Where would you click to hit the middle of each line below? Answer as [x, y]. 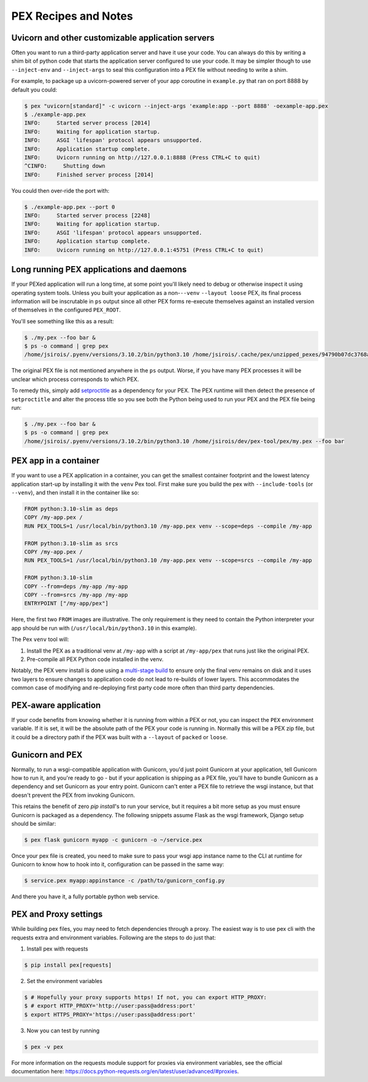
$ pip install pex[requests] [68, 965]
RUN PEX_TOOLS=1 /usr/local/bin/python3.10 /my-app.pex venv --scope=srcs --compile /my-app [168, 560]
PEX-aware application [56, 705]
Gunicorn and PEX [47, 755]
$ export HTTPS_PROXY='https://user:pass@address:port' [110, 1014]
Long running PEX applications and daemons [99, 269]
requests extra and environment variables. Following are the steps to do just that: [113, 938]
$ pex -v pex [44, 1047]
